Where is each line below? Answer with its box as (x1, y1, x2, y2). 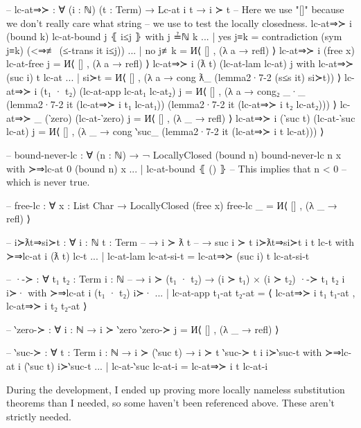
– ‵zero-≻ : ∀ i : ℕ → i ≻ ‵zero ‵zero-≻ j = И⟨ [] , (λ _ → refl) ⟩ (6, 321, 279, 336)
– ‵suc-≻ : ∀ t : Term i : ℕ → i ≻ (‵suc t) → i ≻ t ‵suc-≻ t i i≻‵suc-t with (6, 345, 322, 359)
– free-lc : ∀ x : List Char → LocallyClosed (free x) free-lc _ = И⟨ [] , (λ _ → (6, 197, 337, 212)
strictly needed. (6, 409, 71, 423)
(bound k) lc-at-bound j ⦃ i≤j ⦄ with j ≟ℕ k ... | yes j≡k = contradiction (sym (6, 29, 342, 44)
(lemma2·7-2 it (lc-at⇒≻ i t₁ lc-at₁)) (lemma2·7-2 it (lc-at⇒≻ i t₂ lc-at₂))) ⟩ (6, 97, 337, 112)
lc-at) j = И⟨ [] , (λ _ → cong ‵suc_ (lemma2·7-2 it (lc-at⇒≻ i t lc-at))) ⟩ (6, 124, 324, 139)
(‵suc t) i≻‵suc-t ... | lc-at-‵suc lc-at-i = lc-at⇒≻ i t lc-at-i (24, 359, 268, 373)
